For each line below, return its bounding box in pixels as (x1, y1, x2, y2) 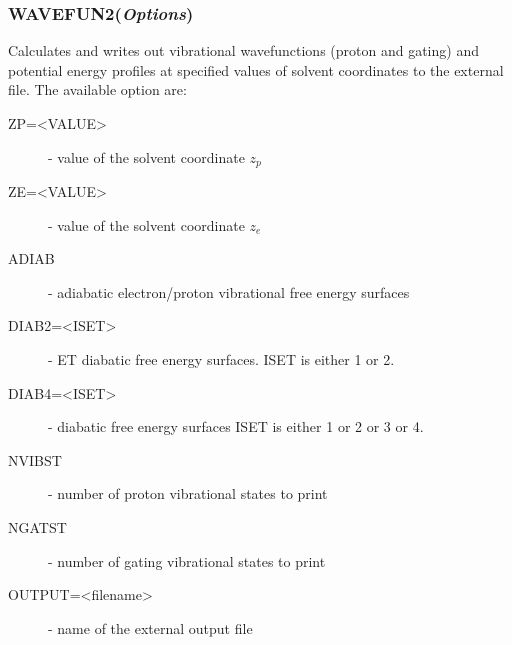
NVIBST (8, 449, 62, 470)
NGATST (8, 516, 67, 537)
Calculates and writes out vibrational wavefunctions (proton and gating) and (8, 40, 479, 61)
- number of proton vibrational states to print (48, 483, 328, 504)
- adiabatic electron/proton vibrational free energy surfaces (48, 281, 410, 302)
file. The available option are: (8, 79, 187, 100)
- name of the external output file (48, 617, 253, 638)
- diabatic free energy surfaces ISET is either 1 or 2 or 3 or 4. (48, 416, 424, 437)
